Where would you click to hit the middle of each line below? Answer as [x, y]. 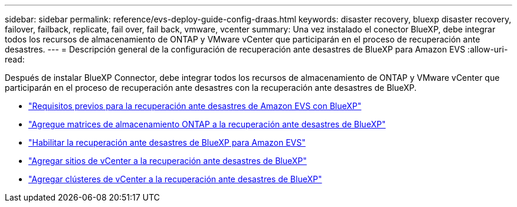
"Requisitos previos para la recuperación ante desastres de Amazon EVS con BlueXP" [195, 106]
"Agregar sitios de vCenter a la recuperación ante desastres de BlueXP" [168, 161]
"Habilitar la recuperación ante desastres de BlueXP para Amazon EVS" [167, 142]
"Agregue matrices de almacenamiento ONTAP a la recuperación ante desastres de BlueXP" [207, 124]
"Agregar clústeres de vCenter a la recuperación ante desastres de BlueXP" [175, 179]
